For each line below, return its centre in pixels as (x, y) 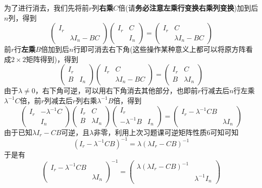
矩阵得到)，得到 (52, 59)
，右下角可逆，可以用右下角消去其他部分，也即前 (116, 90)
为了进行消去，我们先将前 (46, 8)
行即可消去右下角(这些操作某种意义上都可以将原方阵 (160, 49)
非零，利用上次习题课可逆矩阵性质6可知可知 (166, 132)
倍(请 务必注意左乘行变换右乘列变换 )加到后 (188, 8)
